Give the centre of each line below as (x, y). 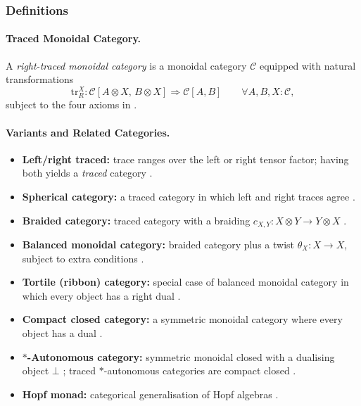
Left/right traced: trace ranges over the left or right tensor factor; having (185, 159)
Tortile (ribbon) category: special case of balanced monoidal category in (185, 282)
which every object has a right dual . (101, 295)
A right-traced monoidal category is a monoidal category (126, 65)
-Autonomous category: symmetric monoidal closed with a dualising (181, 356)
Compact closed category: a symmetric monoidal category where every (182, 319)
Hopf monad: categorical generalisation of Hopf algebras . (150, 394)
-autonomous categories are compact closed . (200, 370)
